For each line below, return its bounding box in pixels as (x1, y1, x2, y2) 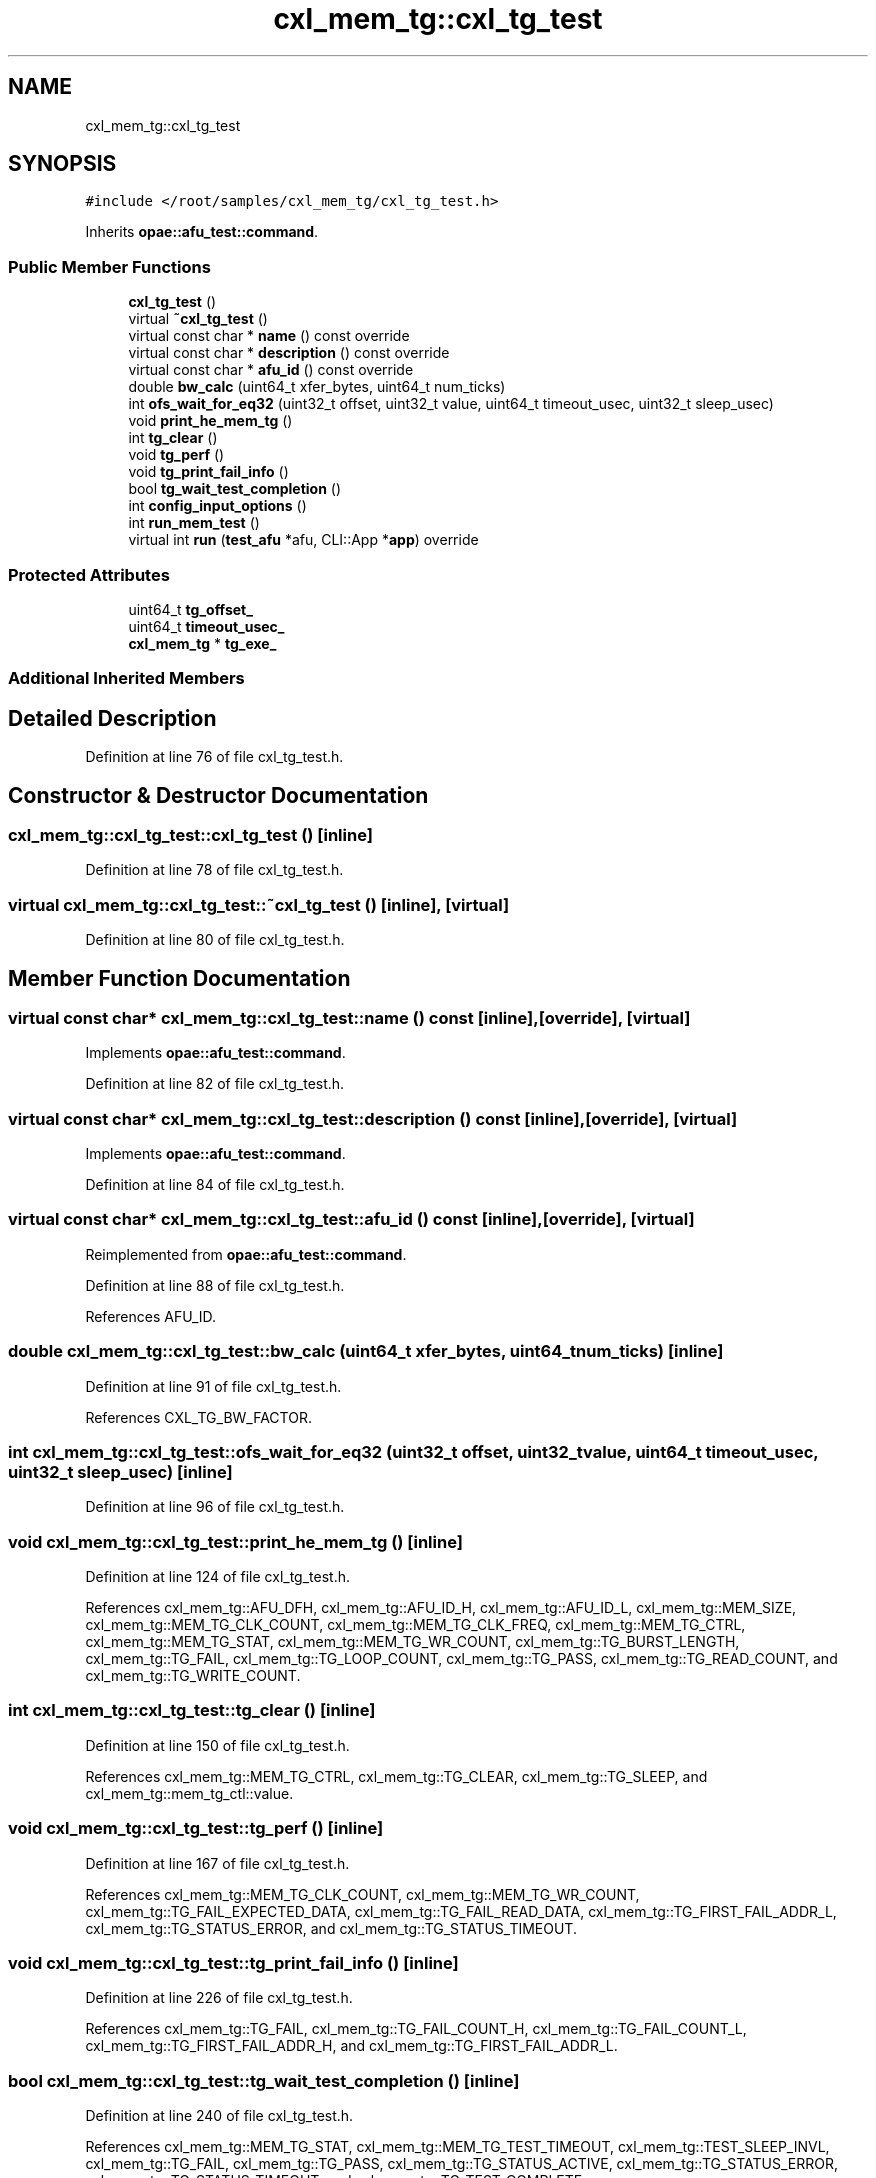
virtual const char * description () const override (128, 344, 450, 362)
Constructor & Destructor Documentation (8, 782, 429, 808)
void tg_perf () (128, 446, 225, 464)
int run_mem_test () (128, 514, 260, 532)
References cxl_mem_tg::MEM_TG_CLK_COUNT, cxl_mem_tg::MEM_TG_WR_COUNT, (85, 1885, 640, 1903)
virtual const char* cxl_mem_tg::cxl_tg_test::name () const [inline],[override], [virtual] (8, 1007, 691, 1028)
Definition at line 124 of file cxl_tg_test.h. (85, 1568, 351, 1586)
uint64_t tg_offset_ (128, 600, 253, 618)
